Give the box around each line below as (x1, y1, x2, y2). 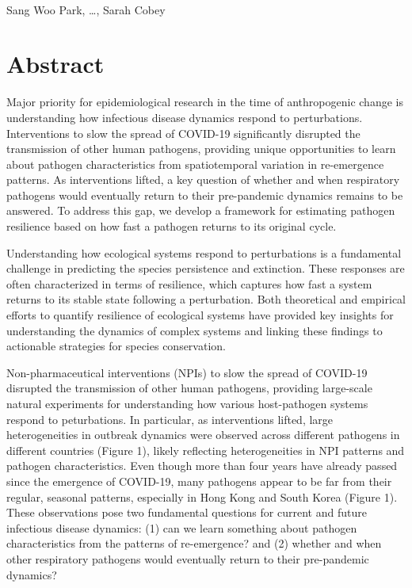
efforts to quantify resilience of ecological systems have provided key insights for (6, 307, 394, 323)
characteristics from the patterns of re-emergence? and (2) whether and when (6, 535, 382, 552)
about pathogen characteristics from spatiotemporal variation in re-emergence (6, 155, 384, 172)
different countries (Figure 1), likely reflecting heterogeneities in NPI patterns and (6, 441, 405, 458)
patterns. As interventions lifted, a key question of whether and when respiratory (6, 171, 400, 188)
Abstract (6, 48, 105, 80)
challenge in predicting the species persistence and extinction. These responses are (6, 260, 405, 277)
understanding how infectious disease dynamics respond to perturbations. (6, 109, 363, 125)
